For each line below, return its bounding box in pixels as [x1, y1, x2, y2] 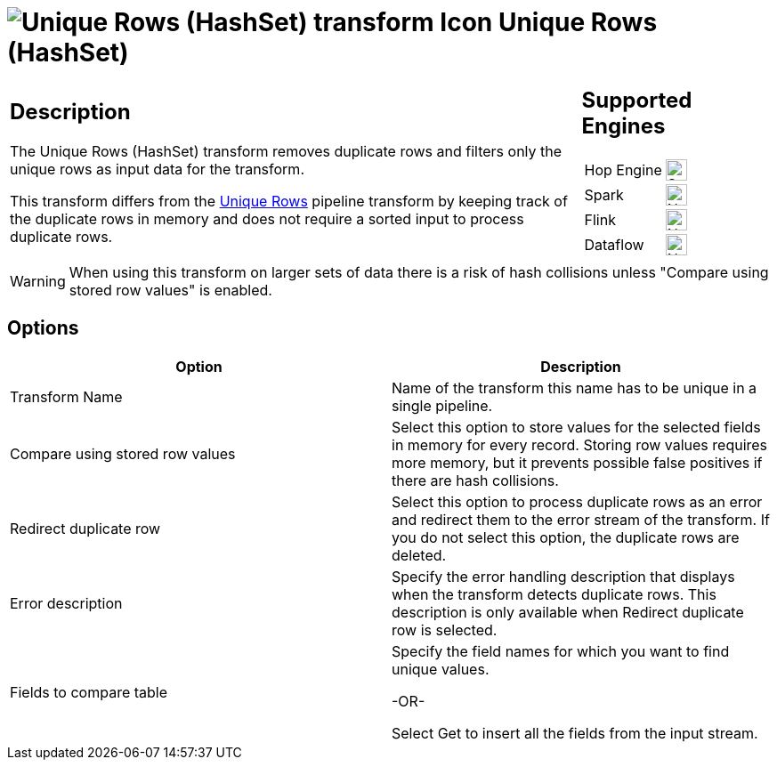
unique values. [392, 659, 490, 678]
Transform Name [10, 387, 123, 406]
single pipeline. [392, 396, 493, 415]
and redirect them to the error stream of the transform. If [392, 510, 770, 529]
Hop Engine [584, 160, 662, 179]
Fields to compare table [10, 682, 168, 701]
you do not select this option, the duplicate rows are [392, 528, 740, 546]
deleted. [392, 545, 447, 564]
